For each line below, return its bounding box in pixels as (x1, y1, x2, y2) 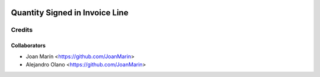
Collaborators (11, 42, 46, 49)
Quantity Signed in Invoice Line (11, 8, 129, 18)
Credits (11, 26, 33, 34)
